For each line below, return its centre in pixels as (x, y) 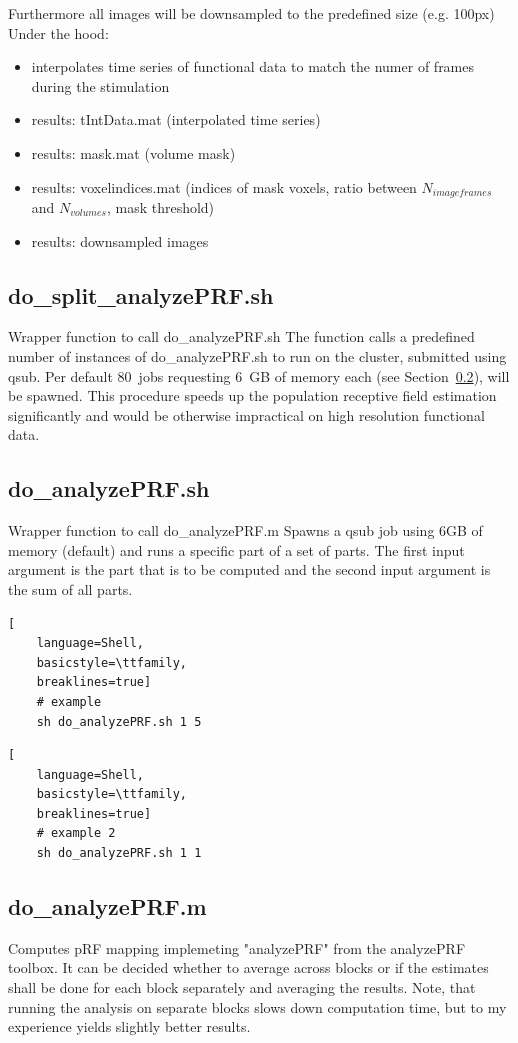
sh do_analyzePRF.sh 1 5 (119, 721)
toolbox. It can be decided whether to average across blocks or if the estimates (248, 967)
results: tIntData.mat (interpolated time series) (176, 119)
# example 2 (76, 833)
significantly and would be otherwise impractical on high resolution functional (246, 414)
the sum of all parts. (70, 588)
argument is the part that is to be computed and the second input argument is (249, 569)
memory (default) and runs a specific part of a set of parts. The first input (236, 549)
